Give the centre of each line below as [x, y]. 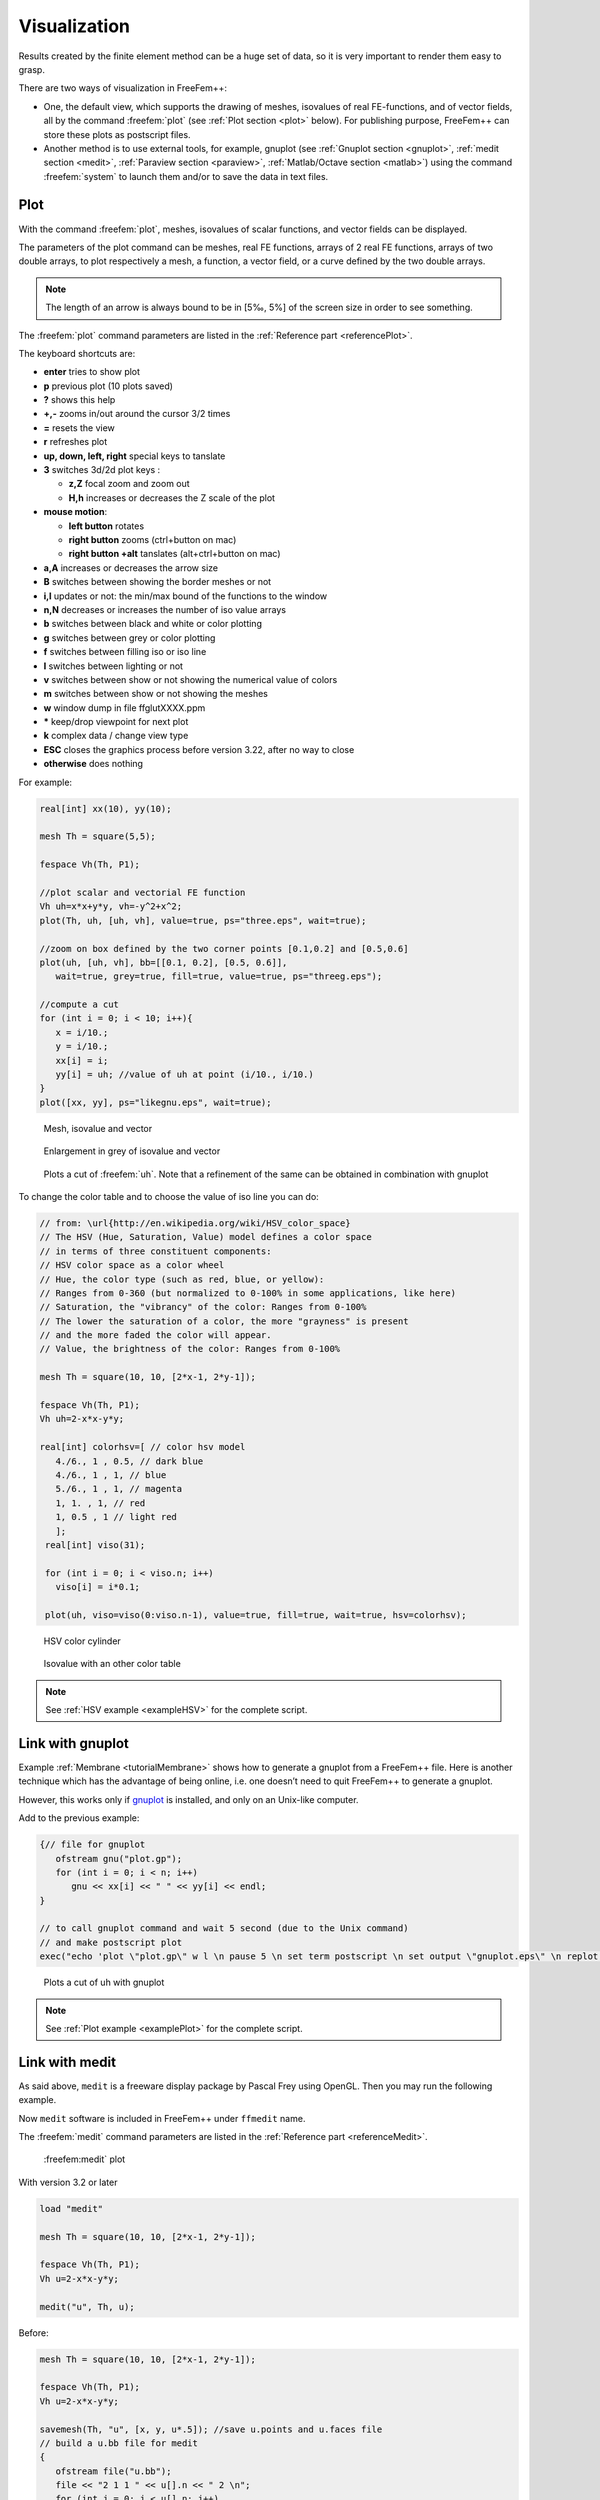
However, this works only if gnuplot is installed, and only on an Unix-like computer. [188, 1799]
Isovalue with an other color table [112, 1664]
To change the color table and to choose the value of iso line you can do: [168, 1196]
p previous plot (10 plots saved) [108, 386]
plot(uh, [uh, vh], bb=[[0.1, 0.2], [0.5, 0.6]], [163, 962]
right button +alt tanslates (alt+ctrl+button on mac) [174, 554]
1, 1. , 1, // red [100, 1503]
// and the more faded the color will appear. [155, 1335]
